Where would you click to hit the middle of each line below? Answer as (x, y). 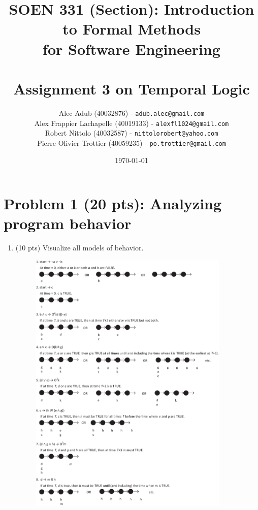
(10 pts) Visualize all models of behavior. (79, 248)
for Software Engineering (132, 49)
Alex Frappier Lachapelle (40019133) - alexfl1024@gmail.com (132, 123)
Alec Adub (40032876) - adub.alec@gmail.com (132, 113)
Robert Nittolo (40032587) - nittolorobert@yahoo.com (132, 133)
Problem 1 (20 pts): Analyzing (113, 203)
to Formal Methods (132, 29)
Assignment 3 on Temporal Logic (132, 88)
